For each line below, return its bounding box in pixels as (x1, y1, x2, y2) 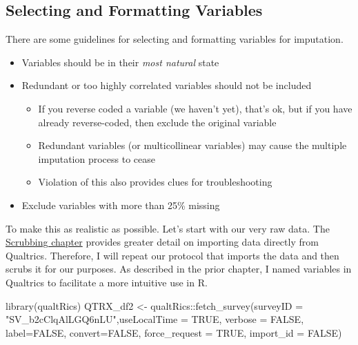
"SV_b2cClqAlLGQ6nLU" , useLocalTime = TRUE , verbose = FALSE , (6, 312, 304, 326)
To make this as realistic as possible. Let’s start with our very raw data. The (6, 221, 330, 235)
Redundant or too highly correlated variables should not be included (21, 78, 312, 92)
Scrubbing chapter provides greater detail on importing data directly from (6, 235, 319, 249)
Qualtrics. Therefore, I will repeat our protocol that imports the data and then (6, 248, 339, 262)
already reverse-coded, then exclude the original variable (38, 115, 277, 129)
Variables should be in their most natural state (21, 55, 219, 69)
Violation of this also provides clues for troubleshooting (38, 175, 272, 189)
